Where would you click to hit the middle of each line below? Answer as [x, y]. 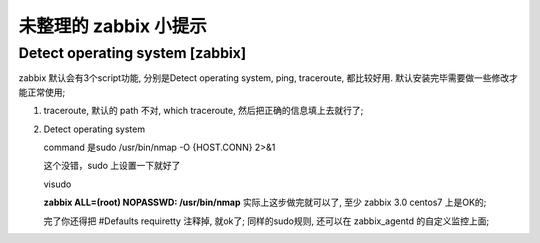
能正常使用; [42, 92]
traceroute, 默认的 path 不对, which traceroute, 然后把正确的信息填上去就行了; [203, 111]
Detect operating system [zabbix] [132, 53]
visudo [57, 184]
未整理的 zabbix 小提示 [112, 26]
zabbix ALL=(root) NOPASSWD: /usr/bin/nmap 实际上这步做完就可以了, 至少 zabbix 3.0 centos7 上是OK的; [265, 202]
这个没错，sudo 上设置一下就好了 [112, 166]
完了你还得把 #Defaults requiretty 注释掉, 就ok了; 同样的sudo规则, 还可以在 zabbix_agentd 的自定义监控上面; [266, 221]
